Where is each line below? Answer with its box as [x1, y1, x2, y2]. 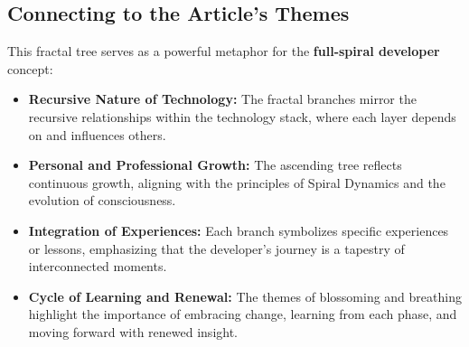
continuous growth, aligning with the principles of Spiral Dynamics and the [28, 173, 446, 192]
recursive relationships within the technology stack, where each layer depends [28, 107, 456, 126]
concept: [7, 59, 53, 78]
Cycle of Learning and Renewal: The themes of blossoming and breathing [28, 286, 462, 305]
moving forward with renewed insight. [28, 322, 239, 341]
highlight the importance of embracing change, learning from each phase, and [28, 305, 457, 324]
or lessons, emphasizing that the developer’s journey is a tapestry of [28, 239, 405, 258]
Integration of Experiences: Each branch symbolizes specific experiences [28, 220, 449, 239]
